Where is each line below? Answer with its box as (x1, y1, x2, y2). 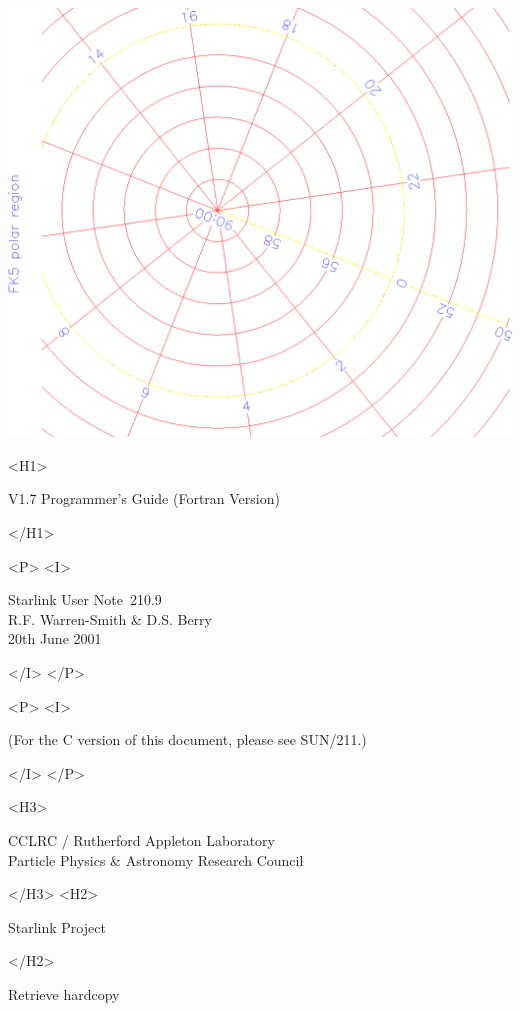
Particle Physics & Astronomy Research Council (8, 849, 304, 870)
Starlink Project (8, 916, 106, 937)
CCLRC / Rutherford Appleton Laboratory (8, 829, 275, 850)
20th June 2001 (8, 628, 102, 649)
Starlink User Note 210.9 (8, 589, 162, 610)
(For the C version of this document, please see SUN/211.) (8, 729, 367, 750)
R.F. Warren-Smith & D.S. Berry (8, 608, 212, 629)
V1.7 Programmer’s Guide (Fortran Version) (8, 488, 280, 509)
